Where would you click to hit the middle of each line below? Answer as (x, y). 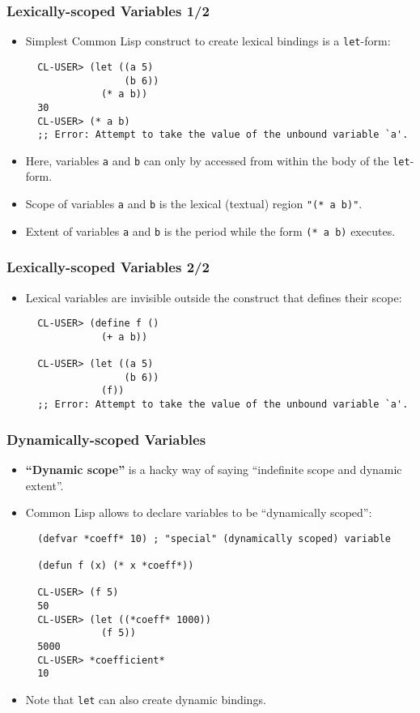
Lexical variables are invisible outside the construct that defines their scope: (214, 297)
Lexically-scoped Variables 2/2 (108, 267)
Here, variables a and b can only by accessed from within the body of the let (218, 160)
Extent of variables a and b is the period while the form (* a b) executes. (210, 231)
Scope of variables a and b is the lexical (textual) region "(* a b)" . (194, 204)
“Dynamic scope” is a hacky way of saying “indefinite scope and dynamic (214, 469)
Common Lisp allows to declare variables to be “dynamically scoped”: (199, 512)
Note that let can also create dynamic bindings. (146, 699)
